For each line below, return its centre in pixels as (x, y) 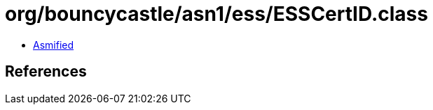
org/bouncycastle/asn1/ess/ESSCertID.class (216, 14)
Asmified (54, 45)
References (46, 72)
